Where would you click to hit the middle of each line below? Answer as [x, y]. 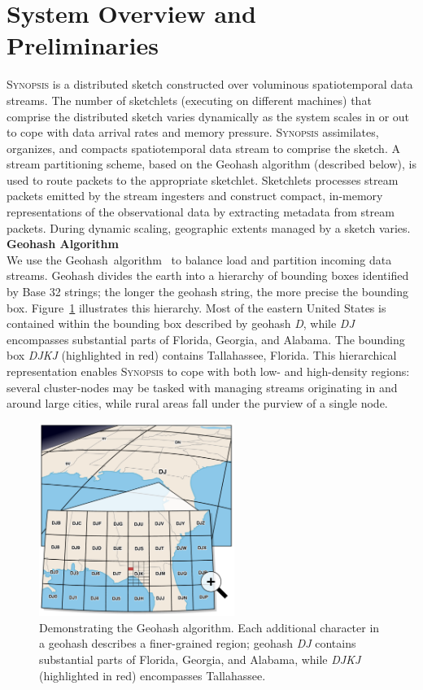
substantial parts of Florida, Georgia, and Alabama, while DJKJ [200, 659]
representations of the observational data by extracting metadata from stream [201, 212]
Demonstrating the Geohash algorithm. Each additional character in [209, 627]
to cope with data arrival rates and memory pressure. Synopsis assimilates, [193, 132]
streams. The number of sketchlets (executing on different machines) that [189, 100]
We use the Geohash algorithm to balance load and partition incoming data [199, 259]
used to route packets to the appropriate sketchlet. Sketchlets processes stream [203, 179]
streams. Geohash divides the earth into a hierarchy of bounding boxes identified [208, 275]
